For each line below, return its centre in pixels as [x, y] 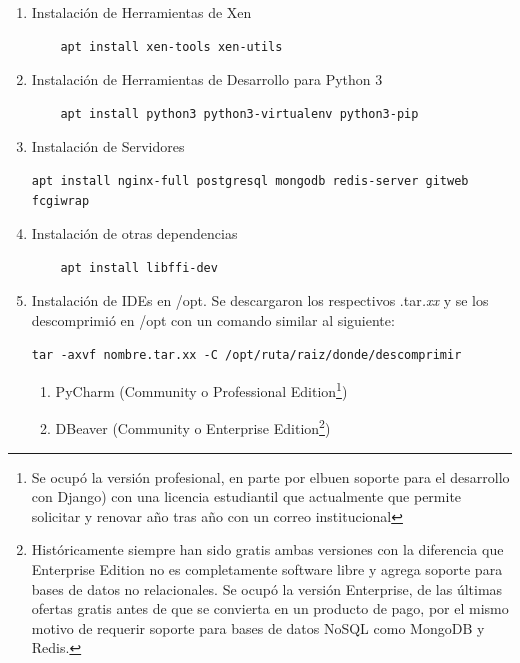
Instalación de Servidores [108, 146]
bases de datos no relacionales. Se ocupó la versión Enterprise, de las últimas [267, 588]
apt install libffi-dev [139, 267]
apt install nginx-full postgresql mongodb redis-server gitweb [250, 180]
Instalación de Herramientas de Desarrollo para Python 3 [207, 79]
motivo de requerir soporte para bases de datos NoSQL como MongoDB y [258, 627]
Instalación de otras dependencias [134, 233]
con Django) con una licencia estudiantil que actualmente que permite [246, 496]
